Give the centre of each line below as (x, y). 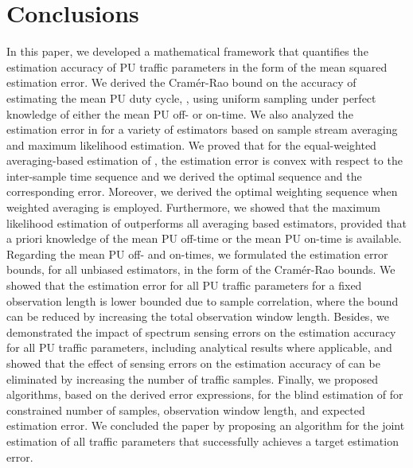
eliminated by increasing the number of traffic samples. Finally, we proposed (192, 378)
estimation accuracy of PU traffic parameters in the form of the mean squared (197, 66)
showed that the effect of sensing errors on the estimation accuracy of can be (193, 363)
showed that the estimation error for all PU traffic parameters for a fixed (184, 285)
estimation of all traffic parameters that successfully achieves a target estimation (203, 441)
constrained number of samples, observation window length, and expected (186, 409)
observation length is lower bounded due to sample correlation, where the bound (203, 300)
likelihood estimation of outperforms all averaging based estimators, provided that (207, 222)
